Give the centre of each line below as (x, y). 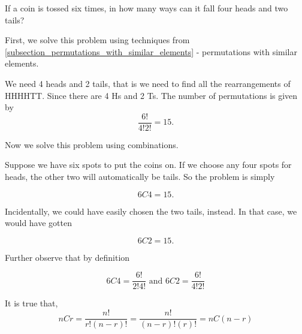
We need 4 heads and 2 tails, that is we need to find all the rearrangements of (148, 83)
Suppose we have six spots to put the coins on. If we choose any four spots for (148, 165)
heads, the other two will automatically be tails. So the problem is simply (140, 176)
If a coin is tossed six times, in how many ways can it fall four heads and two (147, 8)
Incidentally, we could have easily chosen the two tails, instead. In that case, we (151, 211)
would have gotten (38, 223)
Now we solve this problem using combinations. (92, 144)
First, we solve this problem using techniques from (97, 40)
